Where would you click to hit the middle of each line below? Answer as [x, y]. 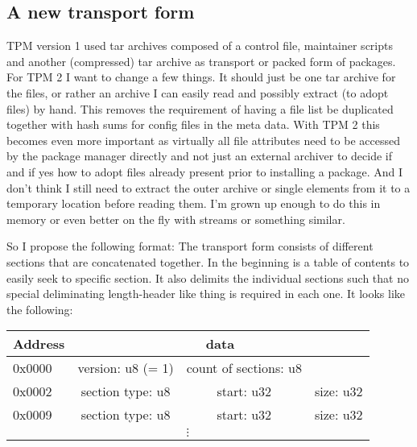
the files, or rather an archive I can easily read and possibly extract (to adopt [198, 92]
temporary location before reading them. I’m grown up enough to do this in [194, 203]
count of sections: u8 [244, 368]
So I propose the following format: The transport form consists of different [190, 246]
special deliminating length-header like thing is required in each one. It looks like [206, 294]
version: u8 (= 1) [126, 368]
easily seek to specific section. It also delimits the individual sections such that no [208, 277]
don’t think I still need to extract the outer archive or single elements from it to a [208, 187]
